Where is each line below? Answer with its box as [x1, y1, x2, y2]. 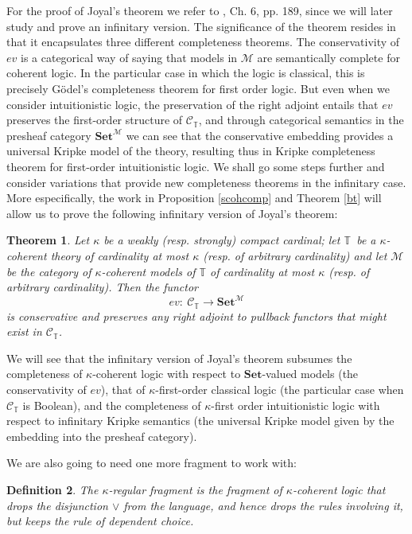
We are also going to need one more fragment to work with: [6, 454, 297, 471]
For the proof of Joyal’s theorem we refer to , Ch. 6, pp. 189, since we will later [6, 2, 393, 18]
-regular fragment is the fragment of [108, 481, 282, 497]
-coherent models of [101, 263, 196, 279]
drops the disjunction [6, 497, 108, 513]
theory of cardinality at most [50, 247, 189, 263]
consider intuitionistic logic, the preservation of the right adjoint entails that [6, 95, 379, 112]
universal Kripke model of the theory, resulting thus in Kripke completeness [6, 142, 375, 159]
